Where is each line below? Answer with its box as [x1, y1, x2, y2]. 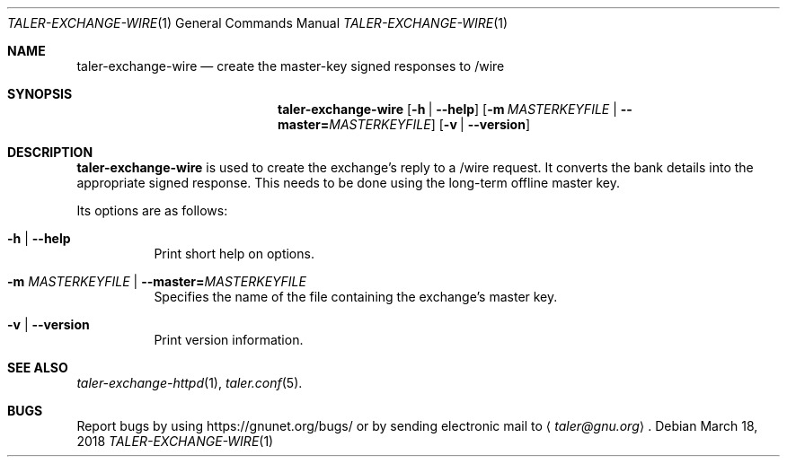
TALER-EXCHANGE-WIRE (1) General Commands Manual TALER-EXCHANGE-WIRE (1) [7, 15, 508, 31]
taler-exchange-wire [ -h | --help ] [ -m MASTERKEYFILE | [278, 101, 617, 117]
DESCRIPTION [7, 144, 93, 160]
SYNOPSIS [7, 86, 73, 101]
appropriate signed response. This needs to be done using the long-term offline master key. [76, 175, 621, 190]
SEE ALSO [7, 360, 68, 375]
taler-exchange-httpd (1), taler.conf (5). [76, 375, 303, 390]
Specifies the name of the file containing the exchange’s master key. [154, 289, 558, 304]
